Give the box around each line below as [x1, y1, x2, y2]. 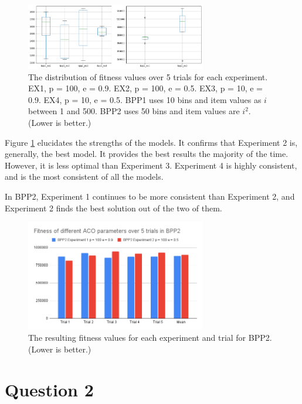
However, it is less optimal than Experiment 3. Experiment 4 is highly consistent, [5, 159, 297, 171]
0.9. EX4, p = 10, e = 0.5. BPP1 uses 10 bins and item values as [28, 93, 262, 105]
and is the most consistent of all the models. [5, 170, 164, 183]
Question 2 [5, 377, 94, 401]
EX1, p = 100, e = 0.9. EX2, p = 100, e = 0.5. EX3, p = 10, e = [28, 82, 263, 94]
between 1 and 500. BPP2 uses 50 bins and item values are [28, 105, 240, 117]
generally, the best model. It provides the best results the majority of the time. [5, 148, 289, 160]
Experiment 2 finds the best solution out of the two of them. [5, 201, 222, 214]
